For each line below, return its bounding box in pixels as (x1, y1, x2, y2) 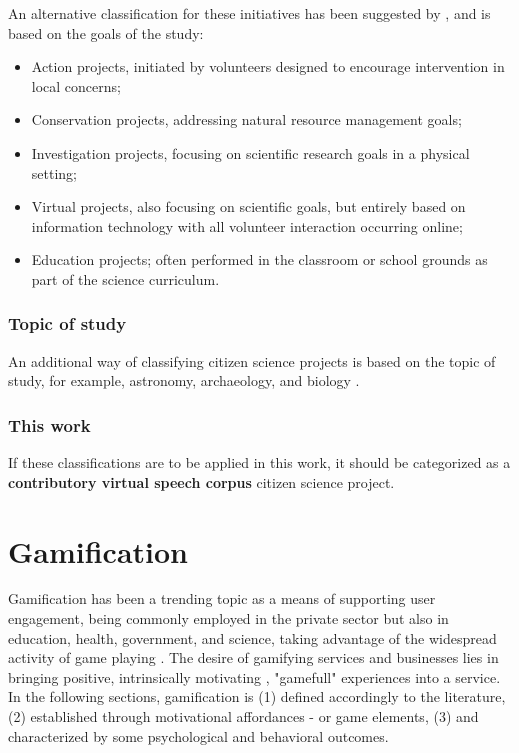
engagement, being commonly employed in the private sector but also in (8, 608, 449, 629)
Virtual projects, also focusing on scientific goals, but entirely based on (31, 196, 466, 217)
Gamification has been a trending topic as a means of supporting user (8, 588, 436, 609)
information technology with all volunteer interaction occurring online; (31, 215, 463, 236)
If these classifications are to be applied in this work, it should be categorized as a (8, 452, 511, 473)
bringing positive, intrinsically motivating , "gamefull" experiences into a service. (8, 666, 501, 687)
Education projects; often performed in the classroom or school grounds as (31, 249, 488, 270)
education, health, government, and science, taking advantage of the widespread (8, 627, 497, 648)
